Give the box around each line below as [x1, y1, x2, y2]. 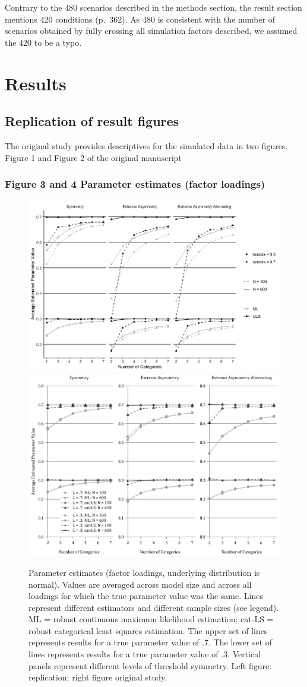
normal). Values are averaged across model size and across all [29, 578, 252, 590]
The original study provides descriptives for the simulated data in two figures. [5, 139, 288, 152]
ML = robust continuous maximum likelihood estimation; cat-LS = [29, 613, 274, 625]
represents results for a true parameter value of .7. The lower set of [29, 636, 273, 648]
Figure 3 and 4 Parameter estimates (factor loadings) [5, 177, 265, 191]
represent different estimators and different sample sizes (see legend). [29, 601, 279, 613]
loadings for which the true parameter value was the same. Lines [29, 590, 263, 602]
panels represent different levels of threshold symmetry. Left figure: [29, 659, 272, 672]
